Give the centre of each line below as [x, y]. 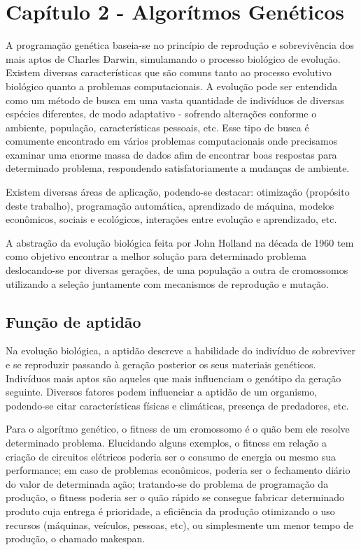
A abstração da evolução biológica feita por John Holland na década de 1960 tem [180, 242]
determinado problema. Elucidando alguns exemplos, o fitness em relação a [167, 442]
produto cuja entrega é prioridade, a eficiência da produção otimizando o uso [170, 511]
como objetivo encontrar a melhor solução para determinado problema [156, 256]
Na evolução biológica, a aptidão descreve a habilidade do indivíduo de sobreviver [181, 350]
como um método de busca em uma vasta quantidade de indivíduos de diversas [175, 100]
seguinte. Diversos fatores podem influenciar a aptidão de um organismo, [162, 392]
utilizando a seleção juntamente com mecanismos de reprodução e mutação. [167, 283]
